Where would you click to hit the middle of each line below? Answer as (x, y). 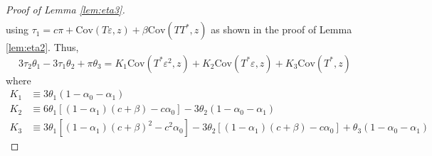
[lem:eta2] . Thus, (42, 47)
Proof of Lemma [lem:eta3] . (65, 9)
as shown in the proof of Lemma (281, 29)
